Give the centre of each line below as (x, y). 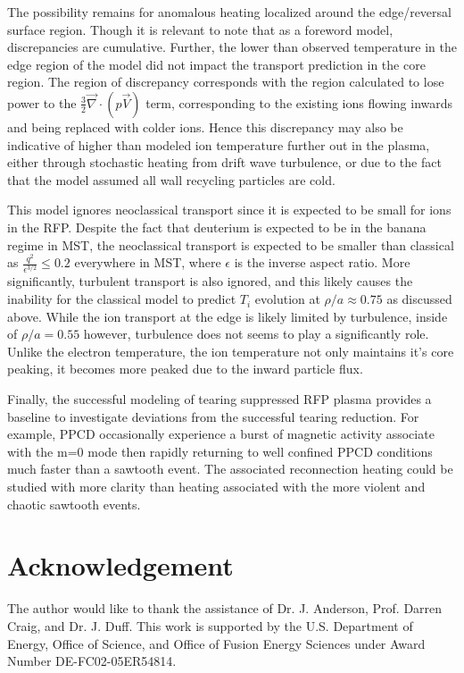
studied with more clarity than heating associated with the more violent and (216, 487)
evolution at (287, 299)
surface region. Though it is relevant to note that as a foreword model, (200, 29)
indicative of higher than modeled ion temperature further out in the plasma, (219, 144)
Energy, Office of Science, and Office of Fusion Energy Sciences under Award (216, 643)
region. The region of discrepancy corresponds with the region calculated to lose (226, 82)
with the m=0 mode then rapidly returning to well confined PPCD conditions (220, 451)
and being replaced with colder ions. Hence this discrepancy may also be (205, 126)
